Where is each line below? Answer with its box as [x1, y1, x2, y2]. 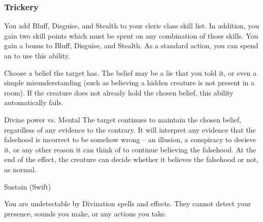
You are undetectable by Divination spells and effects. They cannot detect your [4, 198, 251, 209]
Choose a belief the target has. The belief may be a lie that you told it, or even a [4, 67, 257, 78]
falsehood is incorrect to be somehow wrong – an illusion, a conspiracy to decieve [4, 134, 256, 145]
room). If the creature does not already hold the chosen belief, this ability [4, 87, 234, 98]
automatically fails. [4, 97, 63, 108]
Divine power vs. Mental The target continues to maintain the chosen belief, [4, 114, 242, 124]
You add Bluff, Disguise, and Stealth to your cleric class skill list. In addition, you [4, 20, 259, 31]
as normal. [4, 164, 37, 174]
